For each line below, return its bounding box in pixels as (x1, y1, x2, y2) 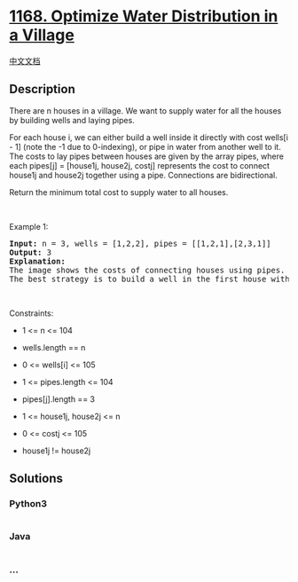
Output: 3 (9, 247, 51, 257)
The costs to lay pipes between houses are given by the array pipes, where (9, 151, 284, 161)
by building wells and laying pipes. (9, 114, 135, 125)
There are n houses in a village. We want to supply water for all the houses (9, 105, 282, 116)
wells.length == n (21, 342, 86, 352)
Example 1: (9, 221, 49, 232)
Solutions (9, 471, 64, 486)
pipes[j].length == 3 (21, 393, 96, 405)
